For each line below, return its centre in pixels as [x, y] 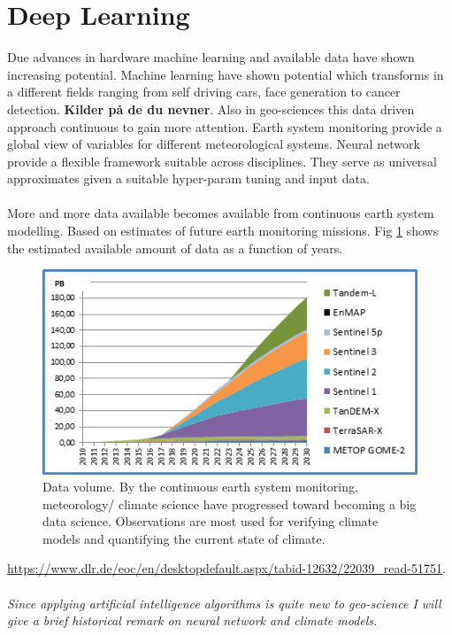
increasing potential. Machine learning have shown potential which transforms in [226, 74]
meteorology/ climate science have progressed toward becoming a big [230, 503]
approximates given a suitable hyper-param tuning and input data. [188, 178]
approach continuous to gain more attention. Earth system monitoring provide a [225, 126]
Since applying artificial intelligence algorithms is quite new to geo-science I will [224, 603]
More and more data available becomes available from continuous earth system [221, 213]
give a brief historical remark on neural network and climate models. [192, 620]
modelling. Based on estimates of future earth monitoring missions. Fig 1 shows [223, 231]
